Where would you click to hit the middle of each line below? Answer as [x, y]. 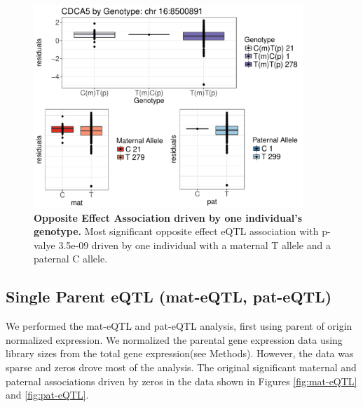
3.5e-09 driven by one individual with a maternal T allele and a [194, 245]
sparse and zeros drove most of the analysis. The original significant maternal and [181, 367]
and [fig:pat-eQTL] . [47, 395]
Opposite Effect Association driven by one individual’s [168, 217]
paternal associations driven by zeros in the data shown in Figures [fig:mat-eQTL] [181, 381]
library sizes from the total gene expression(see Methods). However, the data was [180, 353]
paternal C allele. [71, 259]
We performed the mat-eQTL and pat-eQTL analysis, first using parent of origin [179, 326]
